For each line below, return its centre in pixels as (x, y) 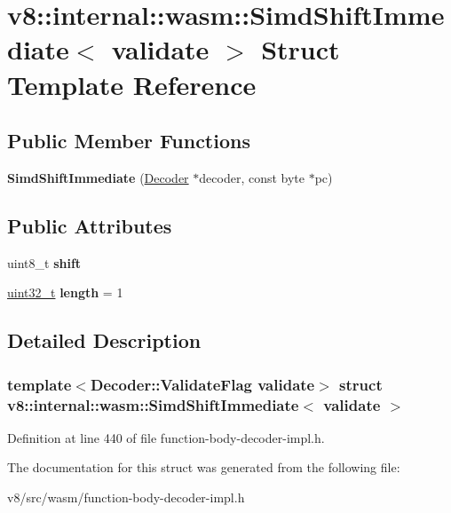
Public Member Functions (129, 141)
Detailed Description (104, 340)
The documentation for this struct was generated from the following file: (204, 467)
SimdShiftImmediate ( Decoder (98, 177)
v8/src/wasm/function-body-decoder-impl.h (126, 497)
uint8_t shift (44, 262)
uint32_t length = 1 (65, 292)
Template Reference (132, 84)
